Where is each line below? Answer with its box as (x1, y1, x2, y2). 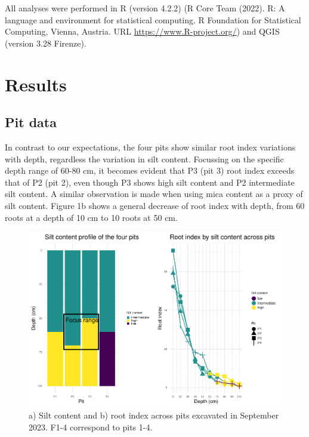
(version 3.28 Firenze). (5, 36, 86, 49)
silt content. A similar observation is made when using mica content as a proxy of (5, 187, 303, 200)
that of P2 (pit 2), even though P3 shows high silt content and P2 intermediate (5, 176, 295, 188)
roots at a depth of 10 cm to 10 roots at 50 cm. (5, 211, 178, 223)
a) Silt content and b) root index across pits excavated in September (29, 409, 279, 421)
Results (5, 72, 67, 96)
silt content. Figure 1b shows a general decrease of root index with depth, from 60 (5, 199, 305, 211)
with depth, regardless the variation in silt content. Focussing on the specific (5, 152, 284, 165)
